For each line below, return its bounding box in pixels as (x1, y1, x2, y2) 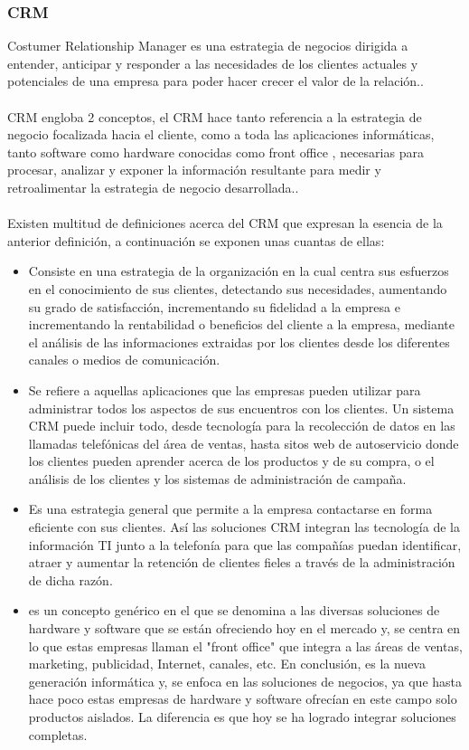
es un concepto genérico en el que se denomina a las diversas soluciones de (28, 601, 440, 620)
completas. (28, 725, 88, 744)
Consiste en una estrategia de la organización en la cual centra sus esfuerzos (28, 261, 449, 280)
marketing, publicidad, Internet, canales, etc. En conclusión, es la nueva (28, 654, 426, 673)
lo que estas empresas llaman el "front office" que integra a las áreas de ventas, (28, 636, 463, 655)
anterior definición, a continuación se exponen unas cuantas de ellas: (7, 231, 385, 250)
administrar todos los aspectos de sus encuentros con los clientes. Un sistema (28, 398, 455, 417)
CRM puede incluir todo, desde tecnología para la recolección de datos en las (28, 416, 455, 435)
